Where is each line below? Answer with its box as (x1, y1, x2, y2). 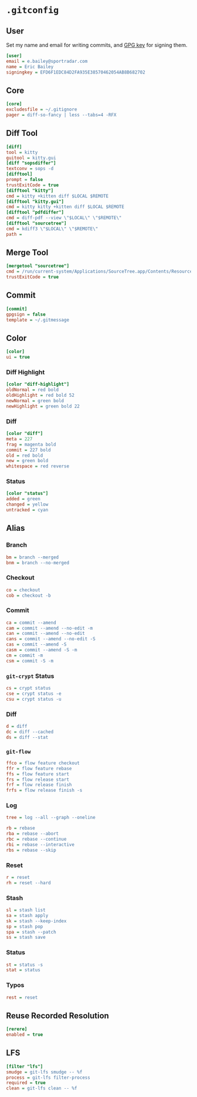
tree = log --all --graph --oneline (6, 815, 96, 821)
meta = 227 (6, 436, 33, 442)
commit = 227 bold (6, 447, 51, 453)
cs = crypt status (6, 685, 51, 691)
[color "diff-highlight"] (6, 382, 69, 387)
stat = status (6, 967, 41, 973)
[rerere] (6, 1026, 28, 1032)
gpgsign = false (6, 311, 46, 317)
